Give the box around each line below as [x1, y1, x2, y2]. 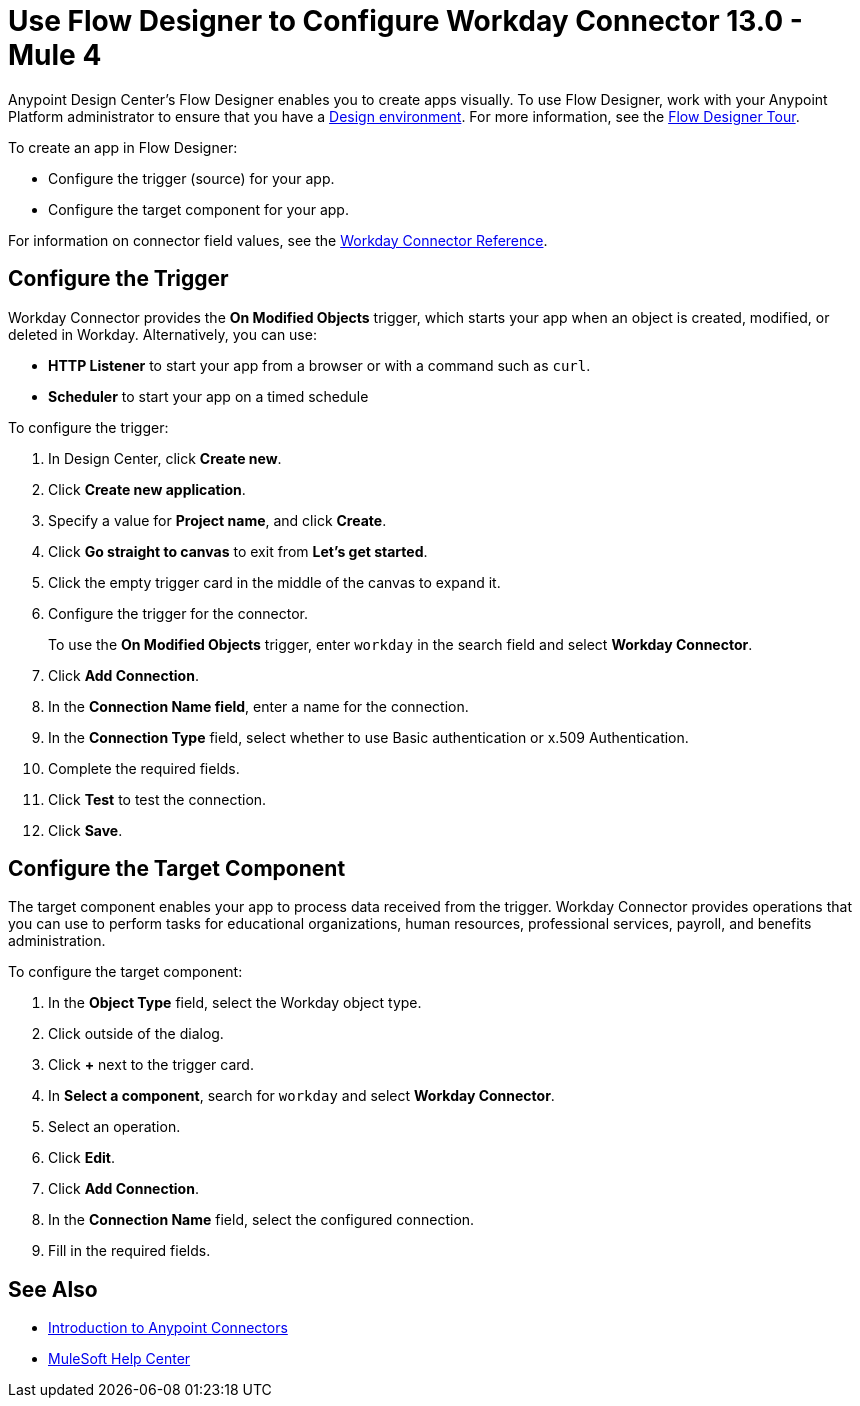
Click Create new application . [48, 480, 246, 498]
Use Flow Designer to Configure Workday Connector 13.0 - [8, 4, 803, 38]
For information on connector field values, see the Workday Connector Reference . [8, 231, 548, 249]
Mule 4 [8, 38, 102, 72]
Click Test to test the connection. [48, 790, 267, 808]
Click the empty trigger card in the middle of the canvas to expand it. [48, 573, 501, 591]
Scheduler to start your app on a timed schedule [48, 387, 369, 405]
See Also [8, 1276, 98, 1302]
